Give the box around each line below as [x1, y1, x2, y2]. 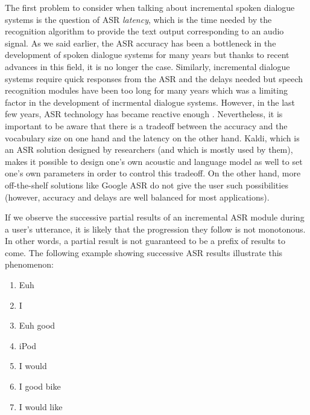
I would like [19, 400, 63, 413]
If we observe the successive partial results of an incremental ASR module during [5, 211, 305, 224]
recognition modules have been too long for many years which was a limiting [5, 84, 288, 97]
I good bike [19, 380, 61, 393]
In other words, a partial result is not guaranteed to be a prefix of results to [5, 234, 285, 247]
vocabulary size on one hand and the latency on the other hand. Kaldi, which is [5, 131, 300, 144]
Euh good [19, 319, 55, 332]
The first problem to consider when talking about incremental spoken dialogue [5, 1, 295, 13]
